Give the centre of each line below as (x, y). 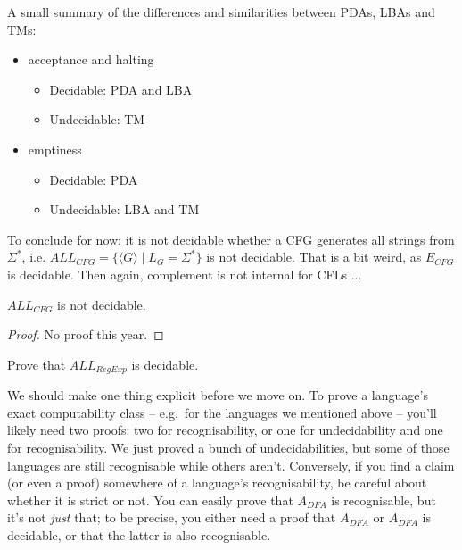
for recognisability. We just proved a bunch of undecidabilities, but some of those (228, 447)
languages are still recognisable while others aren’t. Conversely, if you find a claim (231, 465)
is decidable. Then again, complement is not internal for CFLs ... (185, 274)
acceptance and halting (91, 59)
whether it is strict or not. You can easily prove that (150, 500)
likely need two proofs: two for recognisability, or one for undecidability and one (225, 430)
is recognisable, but (384, 500)
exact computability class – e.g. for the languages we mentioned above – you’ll (222, 412)
